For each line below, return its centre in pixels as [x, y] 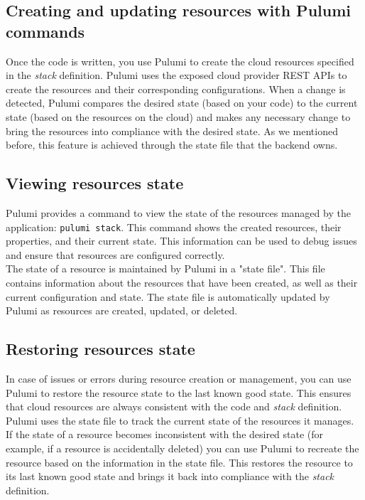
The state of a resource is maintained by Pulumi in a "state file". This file [165, 268]
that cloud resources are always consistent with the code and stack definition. [174, 406]
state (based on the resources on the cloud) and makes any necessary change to [178, 116]
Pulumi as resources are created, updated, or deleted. [122, 310]
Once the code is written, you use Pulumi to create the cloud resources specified [180, 61]
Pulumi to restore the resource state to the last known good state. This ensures [179, 392]
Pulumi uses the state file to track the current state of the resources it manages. [180, 420]
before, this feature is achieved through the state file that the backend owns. [172, 145]
